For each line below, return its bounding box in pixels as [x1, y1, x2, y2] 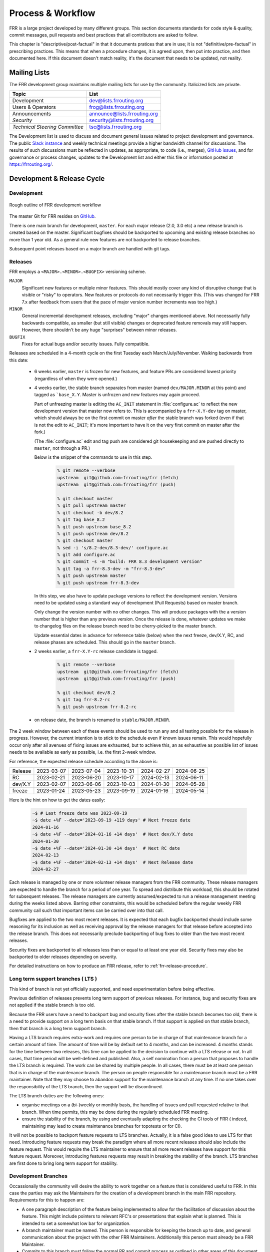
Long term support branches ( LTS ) [9, 976, 97, 983]
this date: [9, 357, 28, 363]
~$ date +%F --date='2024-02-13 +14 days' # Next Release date [32, 859, 193, 865]
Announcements [12, 110, 51, 117]
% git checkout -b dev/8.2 [57, 510, 123, 515]
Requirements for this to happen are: [9, 1197, 85, 1203]
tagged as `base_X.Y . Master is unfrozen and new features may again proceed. [34, 392, 200, 398]
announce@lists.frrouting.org [89, 110, 158, 117]
